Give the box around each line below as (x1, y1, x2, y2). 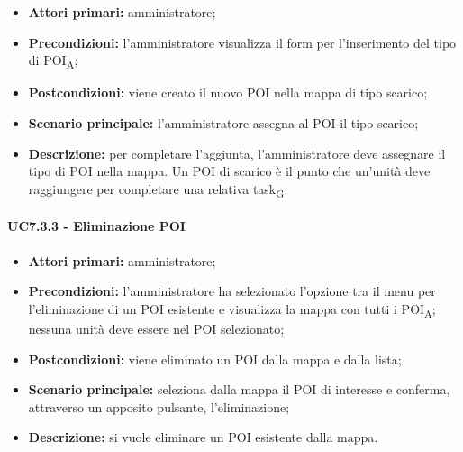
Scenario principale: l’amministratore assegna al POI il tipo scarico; (28, 113, 419, 132)
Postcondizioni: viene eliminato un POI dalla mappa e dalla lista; (28, 349, 402, 368)
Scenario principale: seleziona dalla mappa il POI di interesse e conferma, (28, 380, 450, 399)
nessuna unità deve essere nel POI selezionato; (28, 318, 285, 337)
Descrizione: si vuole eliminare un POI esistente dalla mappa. (28, 428, 378, 447)
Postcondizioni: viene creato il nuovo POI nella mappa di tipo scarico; (28, 83, 428, 102)
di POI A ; (28, 51, 78, 71)
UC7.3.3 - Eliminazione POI (7, 217, 186, 235)
